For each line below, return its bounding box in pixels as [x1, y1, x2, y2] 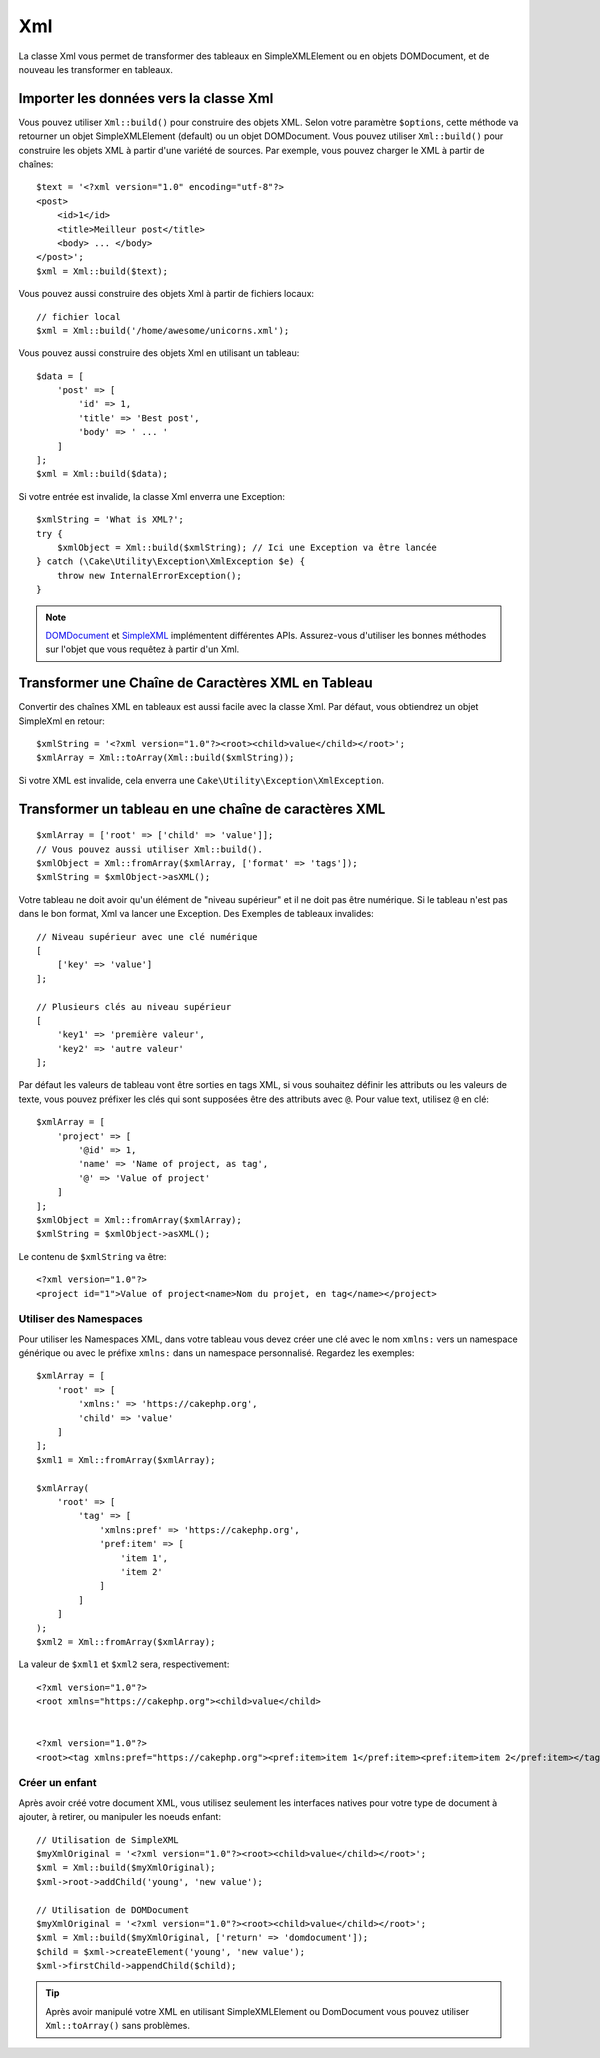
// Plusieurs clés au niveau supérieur [36, 1001, 232, 1012]
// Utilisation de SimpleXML [36, 1834, 179, 1845]
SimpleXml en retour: [18, 715, 105, 727]
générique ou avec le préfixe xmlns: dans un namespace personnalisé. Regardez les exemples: [18, 1347, 415, 1359]
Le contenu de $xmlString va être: [18, 1250, 167, 1262]
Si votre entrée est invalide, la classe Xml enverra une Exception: [18, 490, 285, 502]
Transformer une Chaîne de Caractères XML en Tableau [18, 675, 374, 692]
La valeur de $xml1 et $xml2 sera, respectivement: [18, 1658, 230, 1670]
